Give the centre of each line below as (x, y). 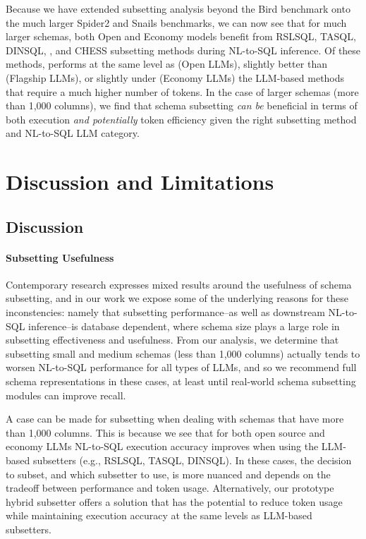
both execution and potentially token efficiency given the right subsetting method (181, 119)
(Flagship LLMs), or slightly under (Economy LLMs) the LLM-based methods (175, 77)
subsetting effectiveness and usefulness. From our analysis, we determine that (172, 340)
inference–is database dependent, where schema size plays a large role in (184, 326)
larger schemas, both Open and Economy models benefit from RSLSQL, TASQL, (181, 36)
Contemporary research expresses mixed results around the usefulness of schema (179, 284)
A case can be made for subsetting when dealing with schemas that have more (175, 419)
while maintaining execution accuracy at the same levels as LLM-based (159, 515)
